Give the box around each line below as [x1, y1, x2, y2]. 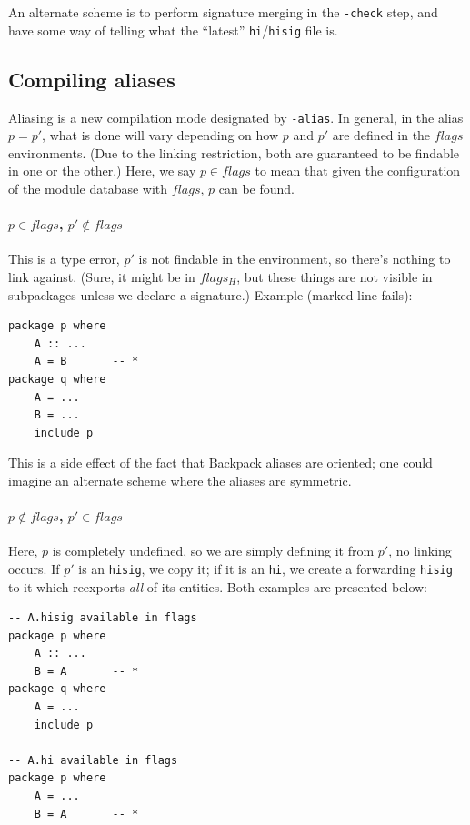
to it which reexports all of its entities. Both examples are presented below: [8, 577, 427, 596]
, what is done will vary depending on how [42, 126, 279, 145]
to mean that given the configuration [255, 161, 461, 180]
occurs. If [8, 558, 60, 578]
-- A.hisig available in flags [8, 611, 197, 625]
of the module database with [8, 178, 168, 197]
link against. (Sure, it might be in [8, 267, 195, 286]
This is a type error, [8, 249, 120, 268]
